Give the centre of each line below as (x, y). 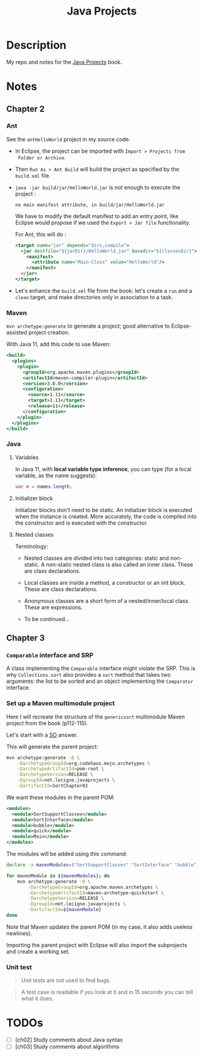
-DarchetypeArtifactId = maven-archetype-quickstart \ (96, 893)
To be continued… (47, 619)
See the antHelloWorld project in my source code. (68, 139)
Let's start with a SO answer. (42, 735)
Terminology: (32, 546)
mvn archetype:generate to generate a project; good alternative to (88, 326)
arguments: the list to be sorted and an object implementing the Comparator (100, 681)
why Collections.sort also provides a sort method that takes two (88, 675)
